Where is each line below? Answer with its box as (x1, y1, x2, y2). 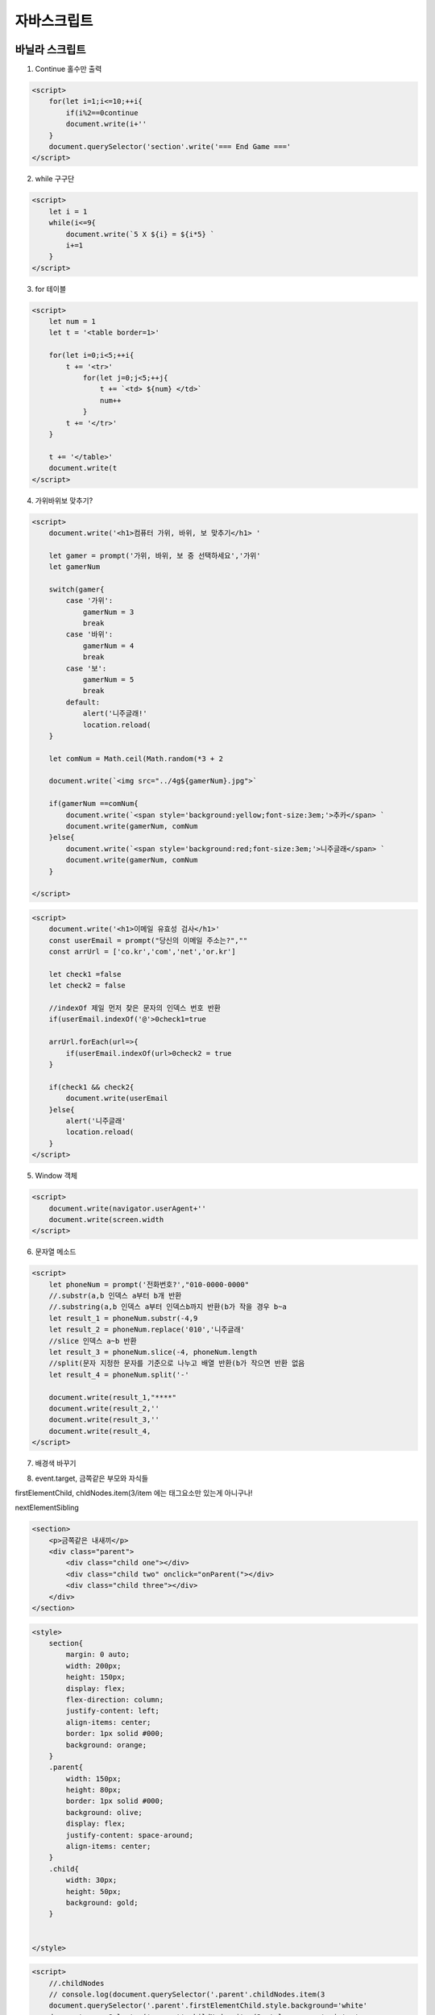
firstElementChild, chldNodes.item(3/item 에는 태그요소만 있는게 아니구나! (14, 1488, 253, 1498)
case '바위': (65, 629, 114, 639)
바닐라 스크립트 (14, 43, 86, 56)
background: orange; (65, 1740, 147, 1749)
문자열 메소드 (35, 1247, 77, 1257)
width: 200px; (65, 1661, 122, 1670)
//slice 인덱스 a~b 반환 (48, 1336, 137, 1345)
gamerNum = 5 (82, 675, 135, 684)
